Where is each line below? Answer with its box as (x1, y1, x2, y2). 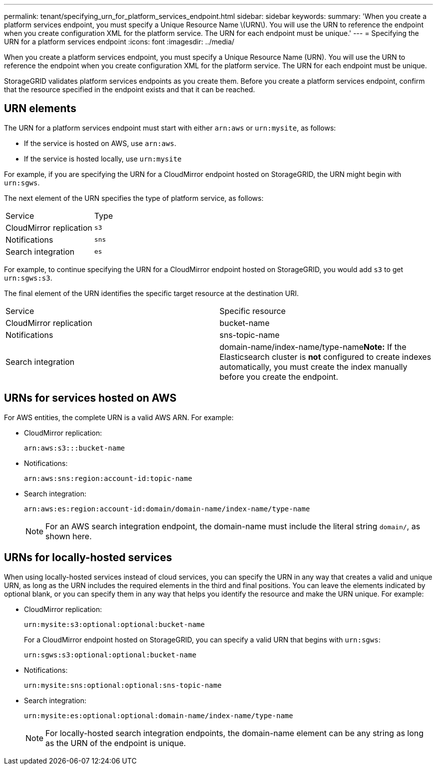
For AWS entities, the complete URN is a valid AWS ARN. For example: (4, 413, 234, 422)
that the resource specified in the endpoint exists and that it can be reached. (4, 85, 255, 94)
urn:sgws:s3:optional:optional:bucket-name (24, 650, 197, 659)
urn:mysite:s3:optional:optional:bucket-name (24, 620, 205, 628)
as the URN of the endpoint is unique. (45, 738, 186, 748)
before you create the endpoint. (219, 371, 338, 382)
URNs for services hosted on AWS (4, 392, 177, 405)
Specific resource (219, 306, 286, 316)
